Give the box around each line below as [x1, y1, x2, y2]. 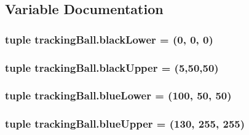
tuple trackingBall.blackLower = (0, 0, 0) [5, 31, 213, 47]
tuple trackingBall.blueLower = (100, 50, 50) [5, 88, 232, 103]
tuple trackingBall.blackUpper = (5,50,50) [5, 60, 219, 75]
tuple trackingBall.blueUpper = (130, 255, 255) [5, 116, 245, 131]
